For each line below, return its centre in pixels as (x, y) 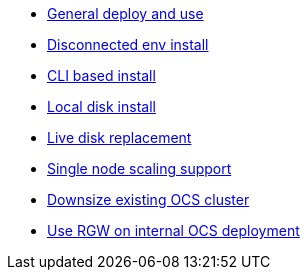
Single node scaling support (139, 168)
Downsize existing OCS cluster (148, 199)
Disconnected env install (128, 44)
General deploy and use (125, 13)
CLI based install (101, 75)
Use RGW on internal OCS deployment (173, 230)
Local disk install (101, 106)
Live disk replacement (119, 137)
